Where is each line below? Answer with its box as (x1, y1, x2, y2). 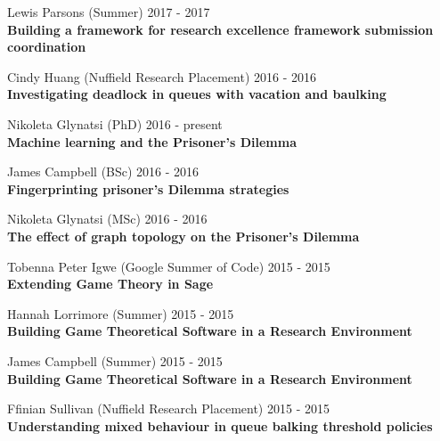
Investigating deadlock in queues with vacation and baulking (7, 85, 387, 103)
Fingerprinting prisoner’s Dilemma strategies (7, 179, 289, 198)
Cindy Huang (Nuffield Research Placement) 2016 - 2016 (7, 67, 316, 86)
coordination (7, 37, 86, 56)
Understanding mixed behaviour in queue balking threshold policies (7, 416, 433, 435)
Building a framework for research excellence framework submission (7, 20, 434, 38)
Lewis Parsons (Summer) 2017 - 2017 (7, 3, 210, 20)
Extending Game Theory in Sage (7, 274, 214, 293)
